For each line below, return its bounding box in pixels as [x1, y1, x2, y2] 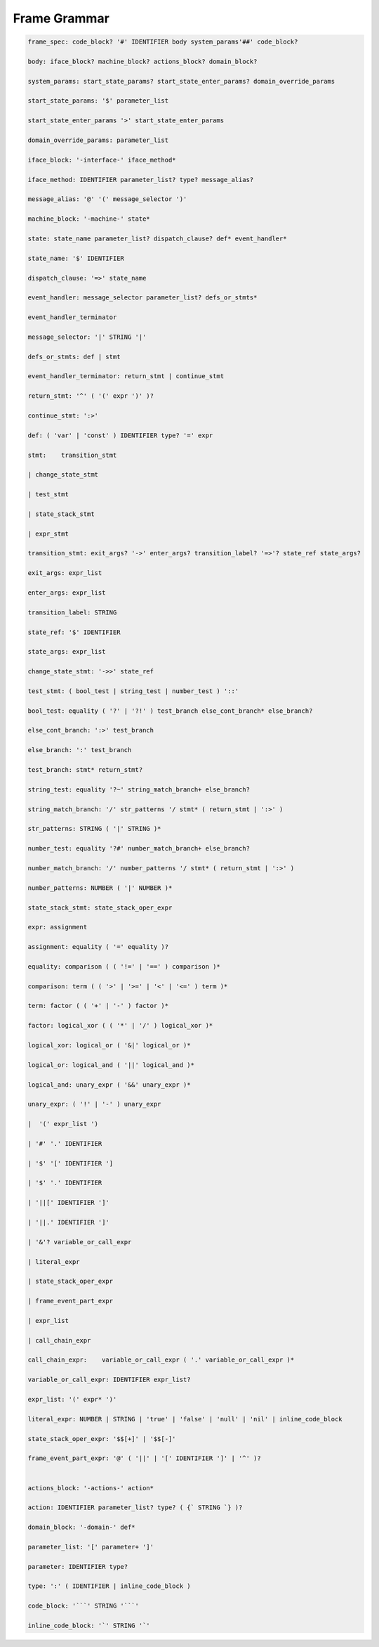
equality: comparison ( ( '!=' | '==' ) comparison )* [27, 962, 220, 970]
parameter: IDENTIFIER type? [27, 1563, 128, 1570]
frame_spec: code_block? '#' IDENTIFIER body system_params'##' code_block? [27, 38, 298, 46]
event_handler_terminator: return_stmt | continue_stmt [27, 373, 225, 380]
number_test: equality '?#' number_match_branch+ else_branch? [27, 844, 251, 853]
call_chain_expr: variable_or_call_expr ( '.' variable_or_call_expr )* [27, 1356, 295, 1364]
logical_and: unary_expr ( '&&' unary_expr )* [27, 1080, 191, 1089]
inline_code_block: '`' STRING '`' [27, 1622, 150, 1630]
